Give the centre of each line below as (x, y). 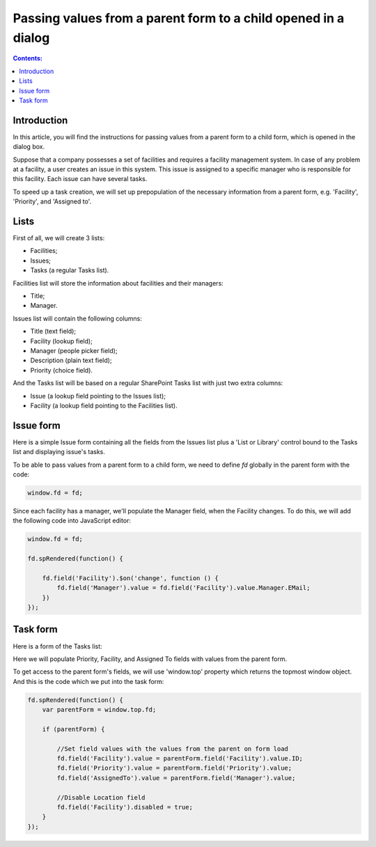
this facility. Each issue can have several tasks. (80, 179)
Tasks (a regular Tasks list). (70, 270)
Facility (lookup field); (62, 341)
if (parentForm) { (73, 729)
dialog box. (29, 147)
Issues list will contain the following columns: (78, 318)
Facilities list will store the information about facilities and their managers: (118, 283)
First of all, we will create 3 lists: (59, 238)
